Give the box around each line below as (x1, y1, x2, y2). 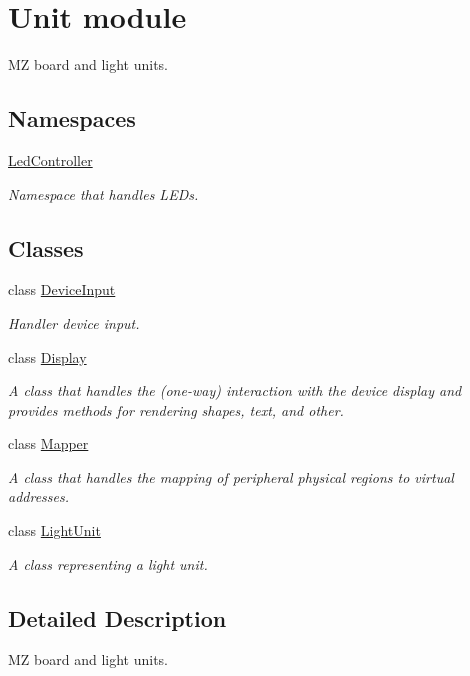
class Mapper (8, 433, 89, 454)
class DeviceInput (8, 279, 116, 300)
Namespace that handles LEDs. (8, 183, 199, 204)
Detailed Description (8, 602, 227, 633)
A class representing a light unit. (8, 553, 208, 574)
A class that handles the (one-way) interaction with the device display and (8, 380, 462, 401)
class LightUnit (8, 520, 101, 541)
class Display (8, 346, 87, 367)
